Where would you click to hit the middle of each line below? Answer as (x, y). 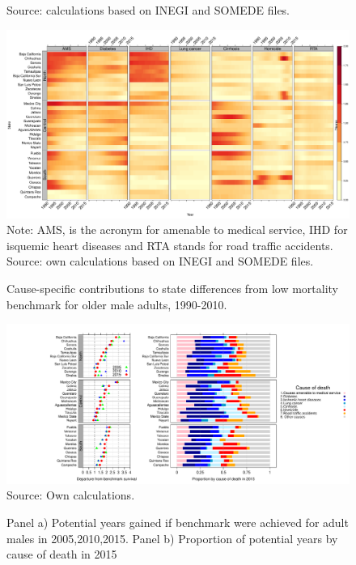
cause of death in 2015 (62, 554)
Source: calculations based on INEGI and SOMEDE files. (148, 10)
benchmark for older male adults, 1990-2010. (117, 304)
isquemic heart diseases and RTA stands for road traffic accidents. (170, 245)
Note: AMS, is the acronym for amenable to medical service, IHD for (177, 229)
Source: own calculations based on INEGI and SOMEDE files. (160, 261)
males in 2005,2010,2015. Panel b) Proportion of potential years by (172, 538)
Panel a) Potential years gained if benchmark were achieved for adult (178, 522)
